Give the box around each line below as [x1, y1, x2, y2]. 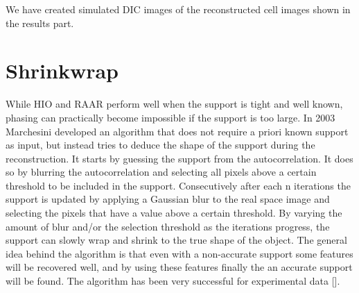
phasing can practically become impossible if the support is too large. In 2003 [6, 110, 335, 124]
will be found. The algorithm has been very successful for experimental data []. [6, 274, 340, 288]
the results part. [6, 15, 74, 30]
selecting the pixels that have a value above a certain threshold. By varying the [6, 206, 342, 220]
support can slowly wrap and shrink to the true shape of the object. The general [6, 233, 347, 247]
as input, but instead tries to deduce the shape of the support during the [6, 137, 315, 152]
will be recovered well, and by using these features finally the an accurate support [6, 260, 353, 274]
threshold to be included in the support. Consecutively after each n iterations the [6, 178, 351, 192]
